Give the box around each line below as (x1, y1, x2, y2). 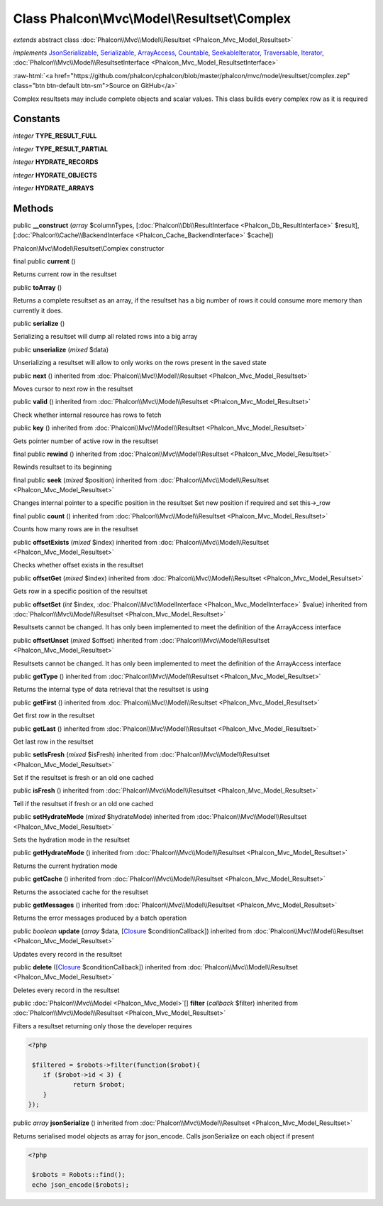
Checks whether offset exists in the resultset (13, 561, 144, 570)
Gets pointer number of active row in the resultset (13, 437, 159, 445)
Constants (13, 113, 60, 125)
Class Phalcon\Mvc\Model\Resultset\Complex (13, 11, 291, 26)
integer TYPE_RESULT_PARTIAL (13, 144, 109, 153)
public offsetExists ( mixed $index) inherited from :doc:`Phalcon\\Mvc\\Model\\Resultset (13, 538, 270, 546)
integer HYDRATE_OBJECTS (13, 170, 97, 179)
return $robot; (72, 1080, 126, 1089)
